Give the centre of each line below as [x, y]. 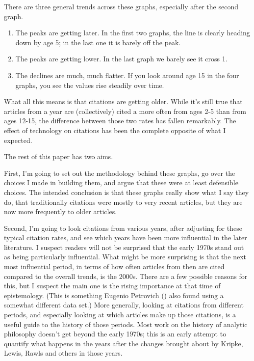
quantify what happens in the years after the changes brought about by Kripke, [124, 343]
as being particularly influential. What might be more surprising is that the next [125, 257]
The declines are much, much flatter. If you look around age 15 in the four [127, 75]
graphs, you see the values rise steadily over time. [90, 85]
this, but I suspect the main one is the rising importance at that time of [112, 286]
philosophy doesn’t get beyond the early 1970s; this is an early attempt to [115, 334]
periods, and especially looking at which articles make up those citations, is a [120, 315]
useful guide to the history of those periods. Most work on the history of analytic [126, 324]
